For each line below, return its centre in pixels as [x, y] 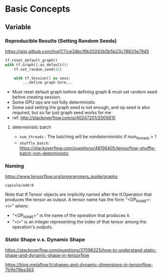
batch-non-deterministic [44, 153]
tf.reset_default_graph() [31, 60]
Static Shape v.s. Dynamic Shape [45, 240]
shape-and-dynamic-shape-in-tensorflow [47, 255]
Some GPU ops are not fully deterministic [54, 102]
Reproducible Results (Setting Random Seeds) [61, 41]
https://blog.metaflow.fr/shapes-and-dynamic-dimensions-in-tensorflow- [79, 265]
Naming [15, 166]
